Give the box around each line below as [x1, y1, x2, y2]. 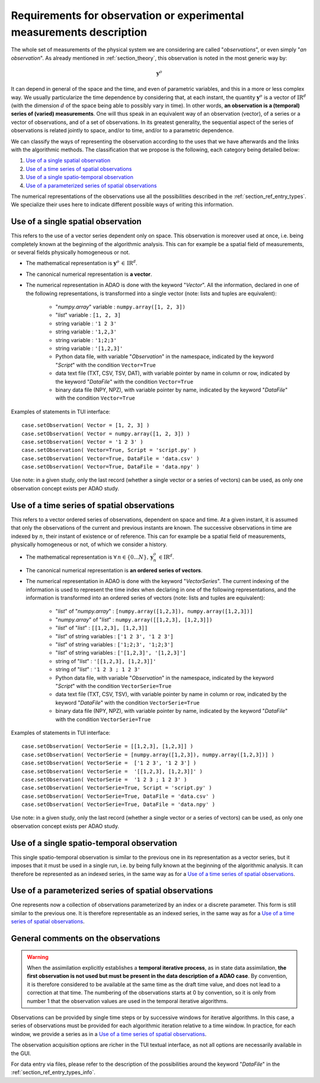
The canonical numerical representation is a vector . [25, 270, 152, 278]
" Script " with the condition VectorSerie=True [55, 682, 172, 689]
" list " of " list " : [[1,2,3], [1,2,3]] [55, 625, 148, 632]
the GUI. [11, 1050, 31, 1057]
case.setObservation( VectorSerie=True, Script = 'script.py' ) [21, 785, 213, 791]
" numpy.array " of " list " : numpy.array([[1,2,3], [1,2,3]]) [55, 616, 213, 623]
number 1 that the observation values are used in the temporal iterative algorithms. [27, 997, 228, 1005]
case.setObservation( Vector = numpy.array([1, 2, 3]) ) [21, 430, 191, 437]
